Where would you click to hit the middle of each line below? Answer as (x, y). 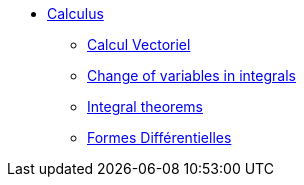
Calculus (75, 13)
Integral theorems (145, 106)
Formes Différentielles (159, 137)
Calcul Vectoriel (139, 44)
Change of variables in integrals (191, 75)
